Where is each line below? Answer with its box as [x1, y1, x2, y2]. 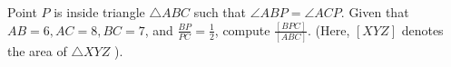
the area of [7, 42, 67, 61]
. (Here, [308, 20, 350, 39]
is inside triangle [54, 3, 145, 21]
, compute [214, 20, 270, 39]
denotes [401, 20, 444, 39]
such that [193, 3, 247, 21]
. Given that [340, 3, 409, 21]
